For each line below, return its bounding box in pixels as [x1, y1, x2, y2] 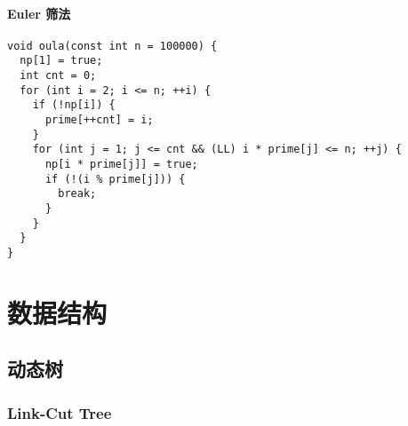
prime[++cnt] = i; [44, 114, 154, 127]
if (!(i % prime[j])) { [44, 172, 186, 185]
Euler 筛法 [7, 4, 71, 22]
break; [58, 187, 97, 201]
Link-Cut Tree [7, 401, 112, 423]
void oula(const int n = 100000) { [7, 39, 218, 52]
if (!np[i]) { [32, 99, 116, 112]
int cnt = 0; [20, 69, 97, 83]
